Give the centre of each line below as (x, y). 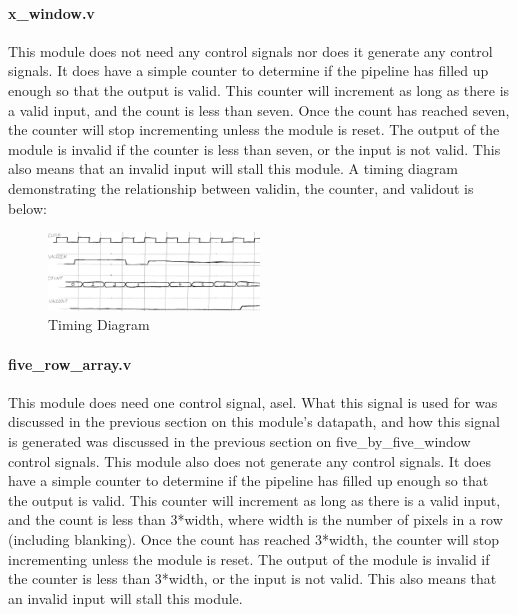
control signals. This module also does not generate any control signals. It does (249, 460)
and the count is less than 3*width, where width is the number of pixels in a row (255, 519)
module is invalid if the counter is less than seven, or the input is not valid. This (254, 148)
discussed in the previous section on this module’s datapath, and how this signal (254, 421)
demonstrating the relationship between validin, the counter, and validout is (241, 187)
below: (27, 207)
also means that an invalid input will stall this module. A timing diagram (233, 168)
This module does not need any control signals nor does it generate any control (250, 50)
